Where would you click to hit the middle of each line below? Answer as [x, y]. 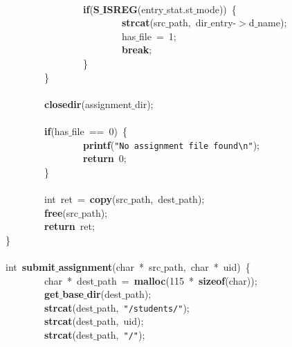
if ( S [91, 9]
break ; [137, 50]
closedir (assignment [88, 104]
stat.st [180, 9]
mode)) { [216, 9]
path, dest [153, 198]
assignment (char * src [110, 266]
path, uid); [120, 321]
